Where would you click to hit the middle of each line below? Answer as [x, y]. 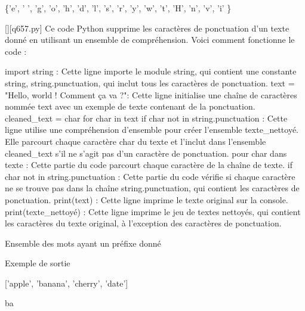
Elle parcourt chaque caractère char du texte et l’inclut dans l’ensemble [135, 141]
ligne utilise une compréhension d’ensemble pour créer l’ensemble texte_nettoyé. [152, 130]
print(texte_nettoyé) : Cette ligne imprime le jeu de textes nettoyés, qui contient [153, 211]
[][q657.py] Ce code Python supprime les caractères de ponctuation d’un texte [147, 28]
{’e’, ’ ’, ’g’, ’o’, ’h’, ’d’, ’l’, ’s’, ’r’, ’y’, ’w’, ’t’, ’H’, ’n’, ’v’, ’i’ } [118, 8]
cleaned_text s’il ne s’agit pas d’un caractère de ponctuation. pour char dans [146, 153]
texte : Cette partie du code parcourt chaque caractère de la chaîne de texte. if [149, 165]
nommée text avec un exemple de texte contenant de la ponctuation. [130, 106]
